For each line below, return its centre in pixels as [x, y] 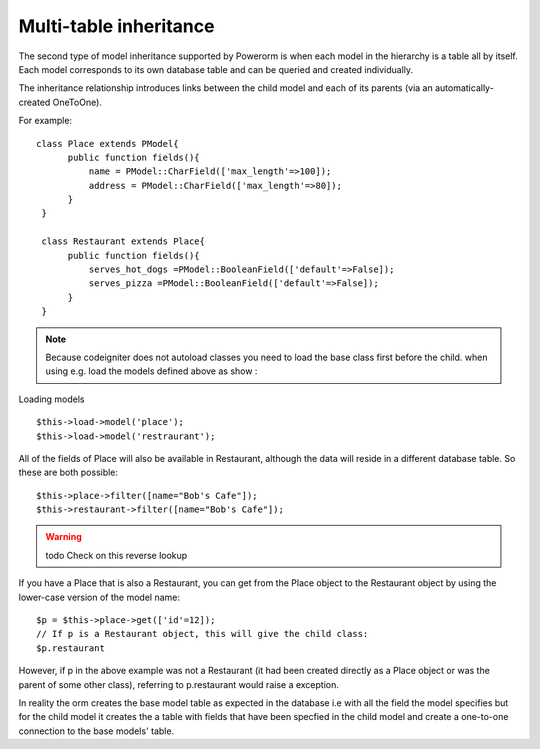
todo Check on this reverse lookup [116, 555]
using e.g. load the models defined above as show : [151, 371]
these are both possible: [68, 472]
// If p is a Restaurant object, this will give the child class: [202, 634]
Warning [63, 537]
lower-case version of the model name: [99, 597]
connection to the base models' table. [96, 731]
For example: [45, 121]
